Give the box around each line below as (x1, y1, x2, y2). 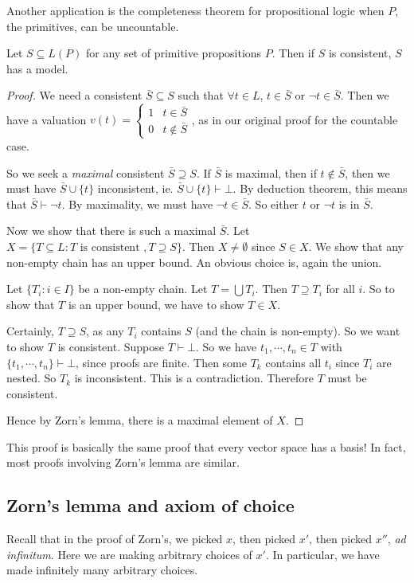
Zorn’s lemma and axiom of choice (6, 493, 295, 518)
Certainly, (6, 323, 54, 339)
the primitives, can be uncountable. (6, 18, 179, 34)
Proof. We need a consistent (6, 87, 143, 104)
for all (326, 280, 355, 297)
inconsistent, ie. (97, 180, 174, 197)
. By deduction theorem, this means (232, 180, 408, 197)
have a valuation (6, 111, 87, 127)
